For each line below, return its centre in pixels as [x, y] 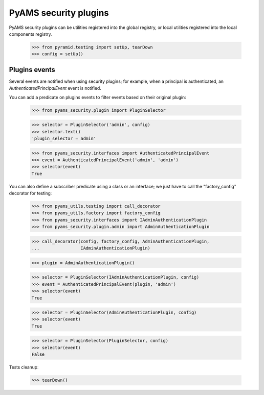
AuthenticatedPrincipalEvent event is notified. [55, 88]
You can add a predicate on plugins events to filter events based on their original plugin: [98, 97]
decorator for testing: [31, 193]
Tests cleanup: [24, 367]
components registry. [31, 34]
